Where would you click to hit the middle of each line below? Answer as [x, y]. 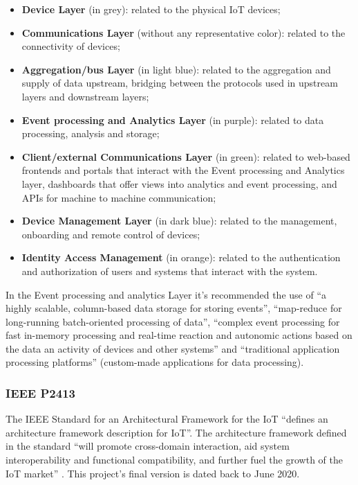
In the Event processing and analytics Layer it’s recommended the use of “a [166, 294]
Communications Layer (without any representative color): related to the [183, 32]
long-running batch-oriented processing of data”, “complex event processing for [173, 321]
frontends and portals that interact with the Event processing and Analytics [183, 170]
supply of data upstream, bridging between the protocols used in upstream [180, 83]
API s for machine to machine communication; [119, 197]
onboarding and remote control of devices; [111, 234]
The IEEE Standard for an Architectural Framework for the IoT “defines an [167, 419]
